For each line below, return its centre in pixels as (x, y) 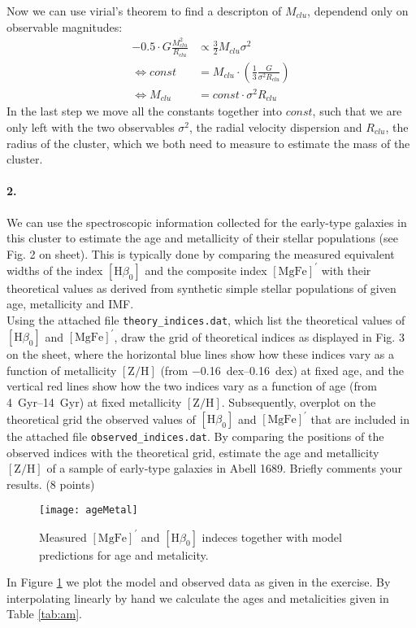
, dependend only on (358, 11)
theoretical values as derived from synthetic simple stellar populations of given (201, 288)
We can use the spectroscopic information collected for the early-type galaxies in (207, 222)
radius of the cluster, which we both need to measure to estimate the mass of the (208, 143)
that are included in (360, 418)
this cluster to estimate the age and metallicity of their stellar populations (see (202, 238)
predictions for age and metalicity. (124, 554)
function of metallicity (62, 370)
